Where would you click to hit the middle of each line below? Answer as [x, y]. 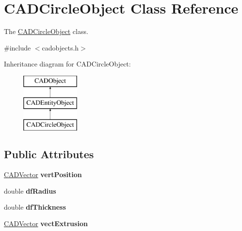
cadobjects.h [60, 47]
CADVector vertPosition [43, 174]
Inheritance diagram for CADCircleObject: [67, 64]
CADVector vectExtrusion [46, 223]
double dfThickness [35, 207]
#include [17, 47]
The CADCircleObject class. [46, 31]
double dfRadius [30, 190]
